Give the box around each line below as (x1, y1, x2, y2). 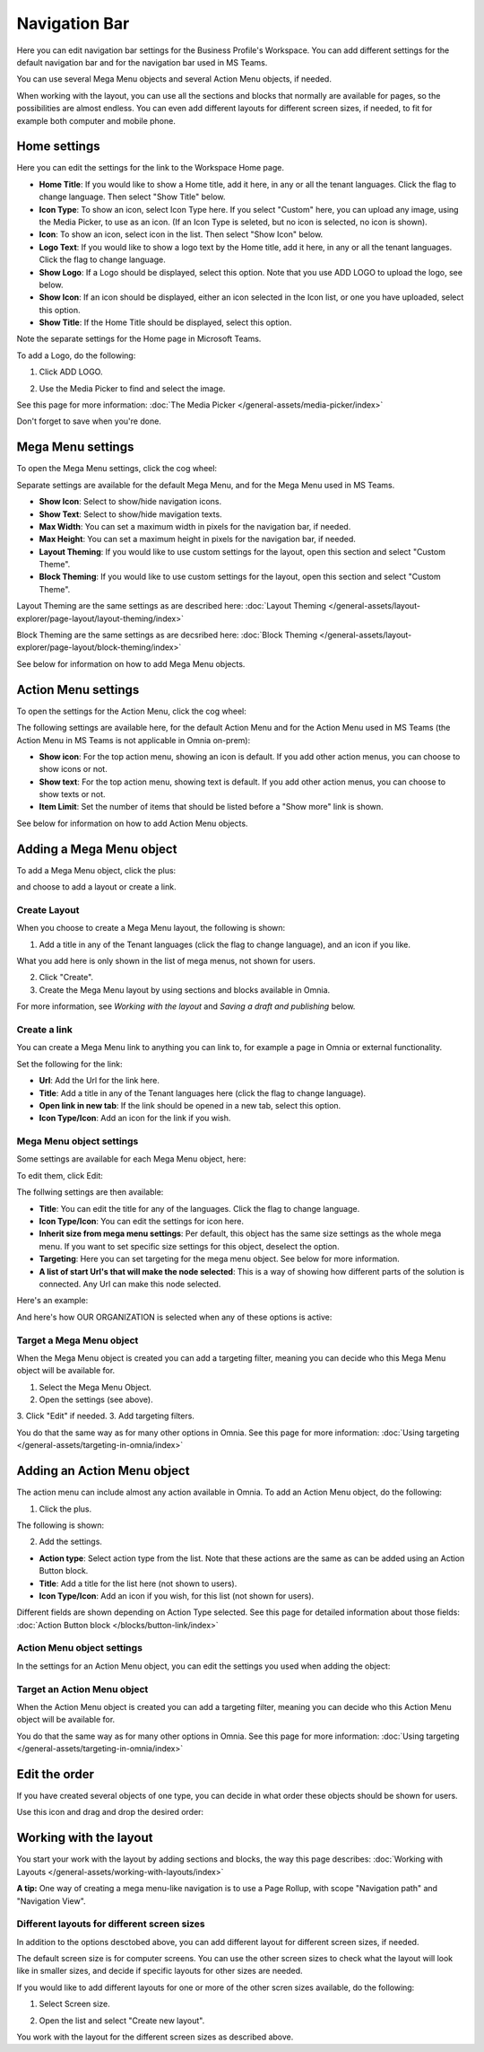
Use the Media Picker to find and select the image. (39, 382, 226, 394)
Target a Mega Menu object (16, 1334, 139, 1346)
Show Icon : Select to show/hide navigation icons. (39, 496, 222, 507)
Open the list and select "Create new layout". (39, 2015, 205, 2026)
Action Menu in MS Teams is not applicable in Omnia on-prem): (16, 734, 251, 745)
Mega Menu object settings (16, 1136, 139, 1148)
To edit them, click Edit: (16, 1170, 103, 1180)
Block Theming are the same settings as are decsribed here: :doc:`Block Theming (16, 629, 318, 641)
